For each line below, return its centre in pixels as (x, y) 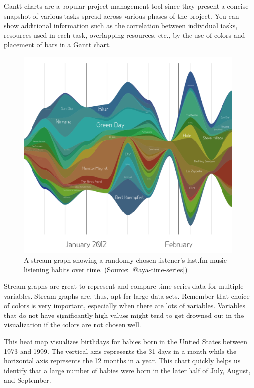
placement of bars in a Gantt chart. (58, 45)
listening (36, 269)
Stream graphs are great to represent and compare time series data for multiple (124, 286)
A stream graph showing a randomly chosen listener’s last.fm (116, 260)
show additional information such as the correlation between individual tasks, (121, 25)
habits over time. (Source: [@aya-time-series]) (119, 269)
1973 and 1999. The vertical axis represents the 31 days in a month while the (120, 351)
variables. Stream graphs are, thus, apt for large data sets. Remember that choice (127, 296)
